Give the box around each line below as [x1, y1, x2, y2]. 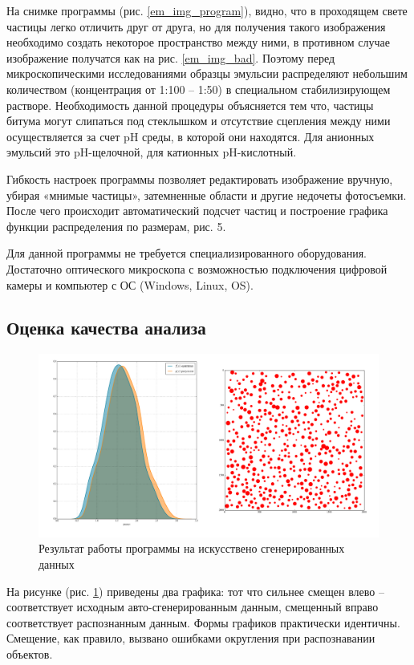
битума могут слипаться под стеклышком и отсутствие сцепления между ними [6, 112, 391, 129]
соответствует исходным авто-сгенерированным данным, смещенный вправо [6, 598, 379, 615]
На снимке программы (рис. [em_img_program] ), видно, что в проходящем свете [6, 2, 408, 18]
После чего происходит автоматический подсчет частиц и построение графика [6, 202, 388, 219]
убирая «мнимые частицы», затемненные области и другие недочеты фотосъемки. [6, 186, 407, 203]
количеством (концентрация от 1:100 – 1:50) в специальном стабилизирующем [6, 80, 391, 97]
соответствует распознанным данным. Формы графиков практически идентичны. [6, 614, 400, 631]
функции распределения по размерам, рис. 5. [6, 217, 226, 234]
